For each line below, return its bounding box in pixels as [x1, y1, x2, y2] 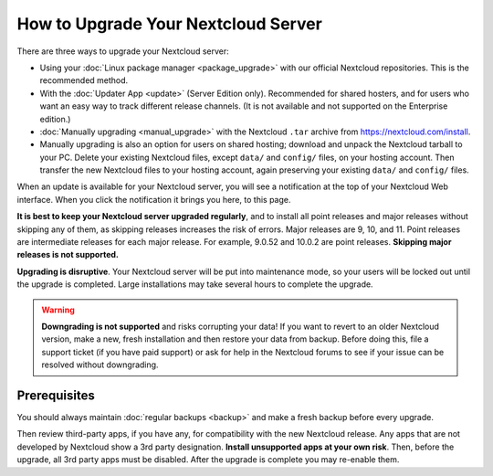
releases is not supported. [16, 249, 119, 260]
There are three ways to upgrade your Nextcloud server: [16, 46, 229, 57]
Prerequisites [16, 387, 95, 403]
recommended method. [39, 75, 129, 86]
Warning [41, 304, 75, 315]
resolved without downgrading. [41, 359, 159, 370]
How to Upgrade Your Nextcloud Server [16, 14, 323, 34]
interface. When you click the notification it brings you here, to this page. [16, 194, 291, 205]
